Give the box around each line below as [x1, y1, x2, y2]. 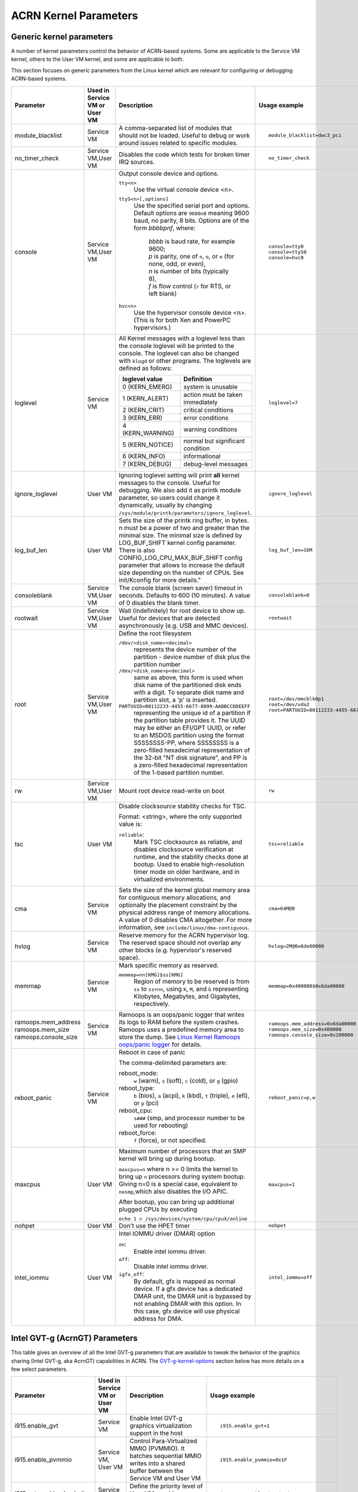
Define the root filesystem [118, 629, 192, 637]
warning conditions [183, 425, 238, 433]
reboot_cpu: [118, 1106, 153, 1114]
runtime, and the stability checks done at [133, 852, 249, 861]
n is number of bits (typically [148, 267, 229, 275]
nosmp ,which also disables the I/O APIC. [118, 1187, 229, 1195]
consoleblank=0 [268, 592, 310, 599]
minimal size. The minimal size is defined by [118, 531, 242, 540]
